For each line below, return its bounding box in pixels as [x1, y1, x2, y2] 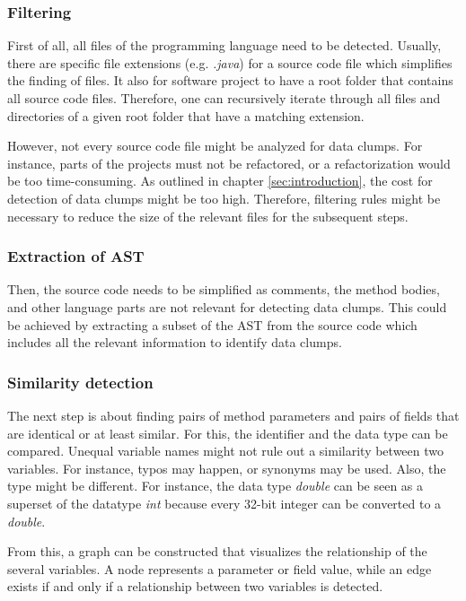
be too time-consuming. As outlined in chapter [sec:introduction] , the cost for [7, 171, 433, 190]
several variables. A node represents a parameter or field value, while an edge [7, 559, 432, 578]
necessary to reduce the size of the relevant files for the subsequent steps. [7, 206, 409, 225]
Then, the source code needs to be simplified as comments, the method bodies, [7, 280, 440, 299]
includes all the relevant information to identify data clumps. [7, 333, 342, 352]
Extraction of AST [7, 245, 145, 267]
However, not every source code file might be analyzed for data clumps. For [7, 136, 423, 155]
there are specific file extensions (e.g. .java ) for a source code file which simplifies [7, 53, 453, 72]
